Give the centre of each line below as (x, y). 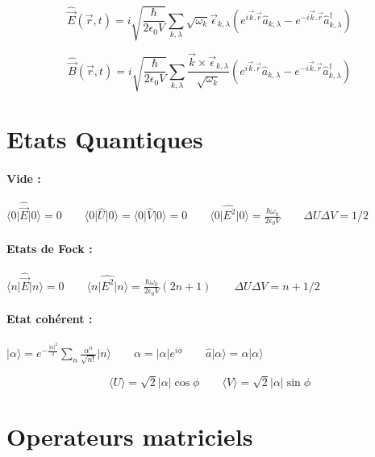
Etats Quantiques (105, 138)
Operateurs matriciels (130, 436)
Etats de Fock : (50, 249)
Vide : (24, 178)
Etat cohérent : (50, 319)
